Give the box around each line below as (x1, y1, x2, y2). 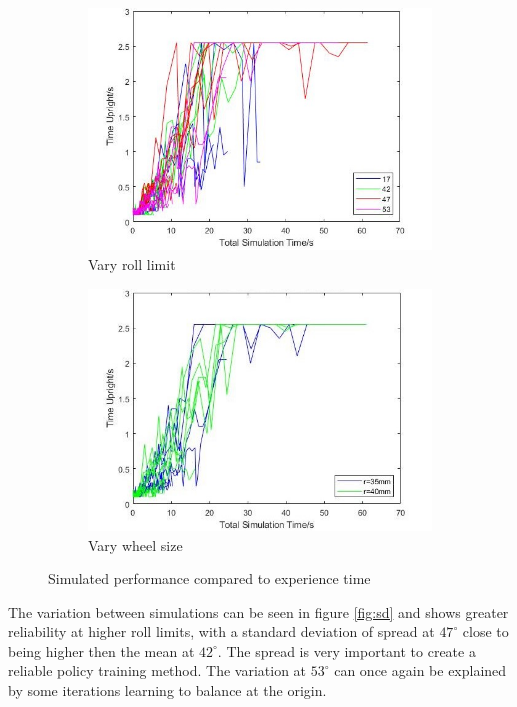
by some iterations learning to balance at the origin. (8, 680, 327, 701)
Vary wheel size (88, 534, 183, 555)
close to (462, 621, 509, 642)
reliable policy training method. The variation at (8, 660, 307, 681)
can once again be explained (334, 660, 507, 681)
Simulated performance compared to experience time (48, 568, 371, 589)
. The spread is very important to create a (217, 640, 476, 661)
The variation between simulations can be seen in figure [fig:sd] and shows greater (8, 601, 509, 622)
